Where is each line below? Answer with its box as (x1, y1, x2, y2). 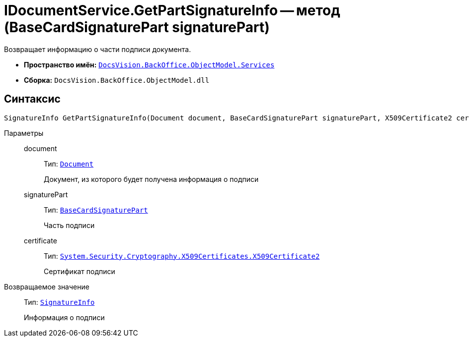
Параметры (4, 128, 44, 137)
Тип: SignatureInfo (24, 297, 95, 306)
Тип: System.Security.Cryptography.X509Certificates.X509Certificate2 (44, 251, 320, 260)
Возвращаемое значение (4, 282, 89, 291)
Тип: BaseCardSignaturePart (44, 205, 148, 214)
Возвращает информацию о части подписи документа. (4, 45, 191, 54)
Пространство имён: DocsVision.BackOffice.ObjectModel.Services (24, 60, 275, 69)
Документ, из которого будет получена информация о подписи (44, 174, 259, 183)
